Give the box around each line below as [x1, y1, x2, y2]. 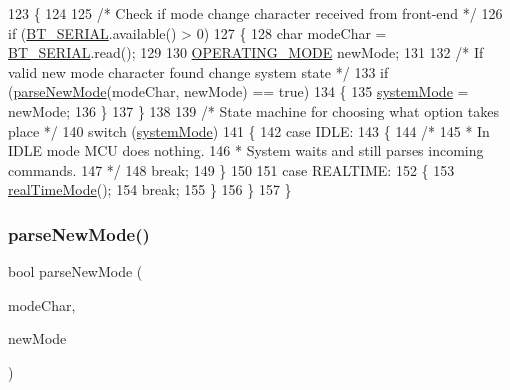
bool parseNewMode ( [8, 261, 143, 282]
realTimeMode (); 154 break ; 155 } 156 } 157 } [8, 179, 292, 200]
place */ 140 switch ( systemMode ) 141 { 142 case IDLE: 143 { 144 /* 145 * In [8, 120, 490, 141]
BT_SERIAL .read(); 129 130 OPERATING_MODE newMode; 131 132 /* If [8, 42, 484, 63]
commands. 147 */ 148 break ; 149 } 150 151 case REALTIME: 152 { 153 [8, 159, 455, 180]
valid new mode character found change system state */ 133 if [8, 61, 389, 82]
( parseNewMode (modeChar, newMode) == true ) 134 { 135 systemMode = [8, 81, 469, 102]
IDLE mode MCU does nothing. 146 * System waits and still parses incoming [8, 140, 484, 161]
